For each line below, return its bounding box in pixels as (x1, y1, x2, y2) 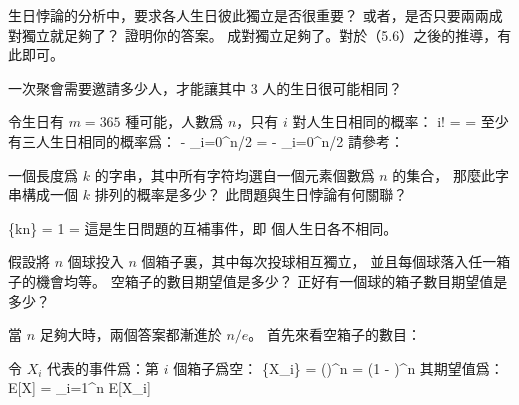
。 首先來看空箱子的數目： (248, 324, 422, 345)
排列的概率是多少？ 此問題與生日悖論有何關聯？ (94, 184, 408, 205)
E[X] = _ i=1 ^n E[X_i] (8, 377, 151, 398)
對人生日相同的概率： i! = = (292, 111, 477, 132)
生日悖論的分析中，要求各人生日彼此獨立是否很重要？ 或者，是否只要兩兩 (8, 5, 489, 25)
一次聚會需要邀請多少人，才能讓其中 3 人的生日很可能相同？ (8, 77, 403, 98)
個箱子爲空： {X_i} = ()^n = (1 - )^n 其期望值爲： (173, 357, 504, 378)
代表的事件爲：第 (47, 357, 160, 378)
